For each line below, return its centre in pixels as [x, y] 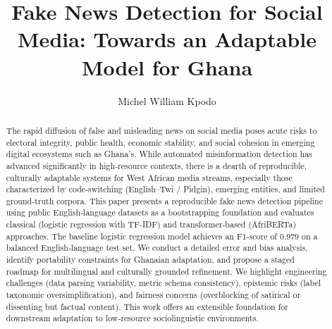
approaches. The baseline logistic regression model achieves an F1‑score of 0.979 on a [162, 236]
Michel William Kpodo [167, 100]
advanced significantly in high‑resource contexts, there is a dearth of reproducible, [156, 165]
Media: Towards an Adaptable [167, 39]
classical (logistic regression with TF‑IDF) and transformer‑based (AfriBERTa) [151, 224]
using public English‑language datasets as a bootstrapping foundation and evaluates [160, 212]
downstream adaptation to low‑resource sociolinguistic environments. [132, 318]
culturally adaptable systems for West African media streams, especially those [149, 177]
